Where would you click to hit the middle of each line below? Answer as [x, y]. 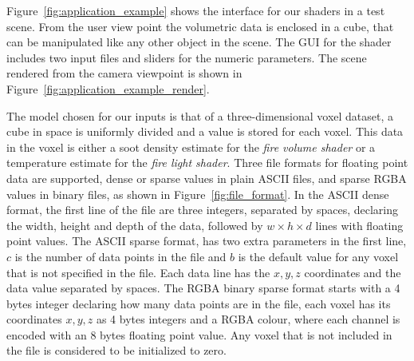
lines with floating [359, 225]
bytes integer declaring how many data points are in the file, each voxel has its [199, 303]
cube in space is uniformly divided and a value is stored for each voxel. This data [205, 131]
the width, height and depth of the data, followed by [135, 225]
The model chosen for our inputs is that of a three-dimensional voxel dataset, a [200, 115]
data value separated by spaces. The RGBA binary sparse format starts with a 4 [203, 288]
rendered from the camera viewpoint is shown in [124, 73]
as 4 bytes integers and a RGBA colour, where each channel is [248, 319]
